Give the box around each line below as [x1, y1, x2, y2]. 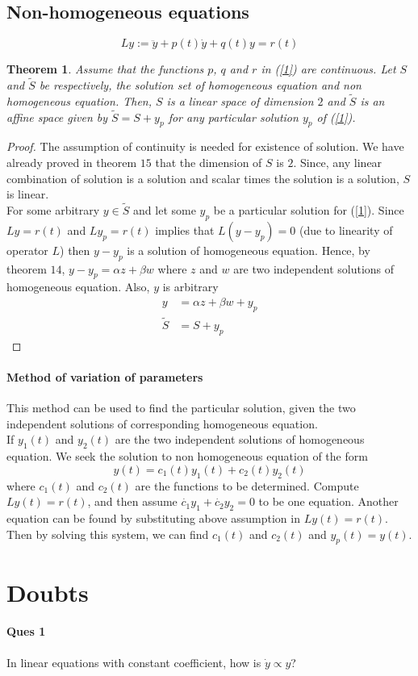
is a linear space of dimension [166, 92, 314, 109]
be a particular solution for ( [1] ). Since [213, 202, 404, 219]
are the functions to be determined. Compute [135, 477, 359, 494]
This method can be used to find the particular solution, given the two [6, 399, 356, 416]
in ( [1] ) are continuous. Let [261, 61, 396, 77]
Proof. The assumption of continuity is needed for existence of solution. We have [6, 138, 404, 155]
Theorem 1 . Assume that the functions [6, 61, 204, 77]
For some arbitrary [6, 202, 100, 219]
